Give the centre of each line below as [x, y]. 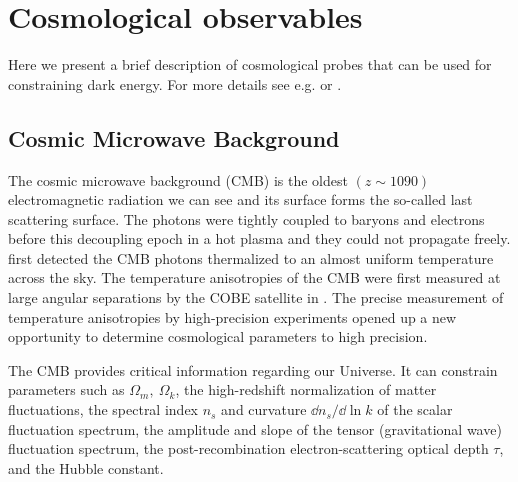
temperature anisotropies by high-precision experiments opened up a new [232, 316]
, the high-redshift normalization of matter [306, 389]
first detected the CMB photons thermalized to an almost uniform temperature [251, 257]
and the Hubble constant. [86, 467]
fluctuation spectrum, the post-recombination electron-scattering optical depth [248, 448]
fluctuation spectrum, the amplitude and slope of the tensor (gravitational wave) [255, 428]
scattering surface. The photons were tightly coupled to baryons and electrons [246, 218]
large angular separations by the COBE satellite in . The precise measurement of [256, 297]
